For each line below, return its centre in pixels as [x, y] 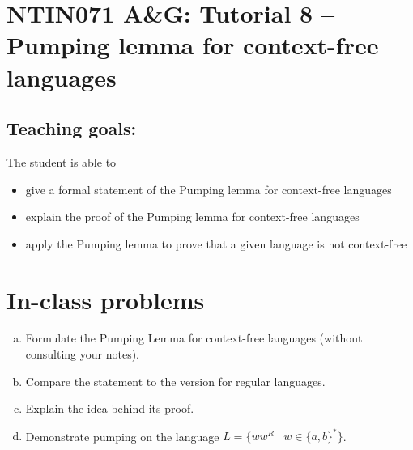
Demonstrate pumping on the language [122, 436]
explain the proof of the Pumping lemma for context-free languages [192, 217]
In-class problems [106, 299]
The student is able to [62, 161]
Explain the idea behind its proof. [110, 408]
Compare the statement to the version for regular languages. [175, 381]
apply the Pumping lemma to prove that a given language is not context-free [216, 243]
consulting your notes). [83, 354]
